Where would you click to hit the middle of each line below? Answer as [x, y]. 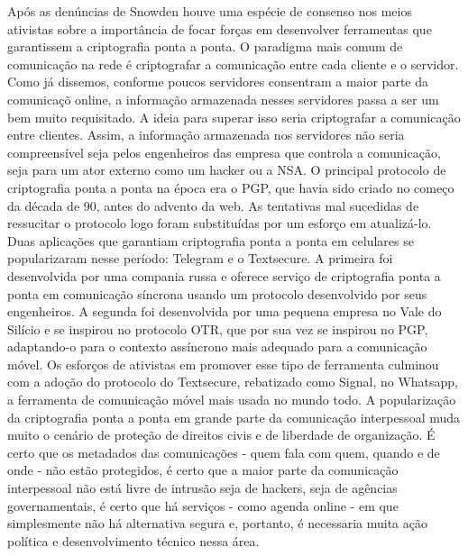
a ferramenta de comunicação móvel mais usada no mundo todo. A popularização [232, 400]
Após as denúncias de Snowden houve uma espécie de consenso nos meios [210, 11]
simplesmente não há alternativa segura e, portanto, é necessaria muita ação [217, 523]
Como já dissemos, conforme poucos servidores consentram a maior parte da [218, 82]
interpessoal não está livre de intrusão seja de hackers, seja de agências [202, 488]
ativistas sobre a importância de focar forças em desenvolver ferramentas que [220, 28]
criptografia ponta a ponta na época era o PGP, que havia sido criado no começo [231, 187]
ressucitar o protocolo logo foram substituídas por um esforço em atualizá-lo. [220, 223]
